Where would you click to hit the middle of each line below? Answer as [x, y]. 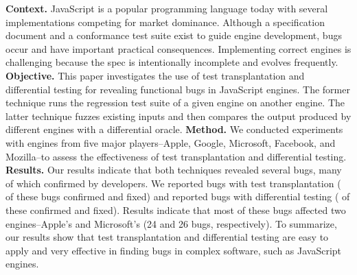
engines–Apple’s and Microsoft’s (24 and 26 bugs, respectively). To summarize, [171, 223]
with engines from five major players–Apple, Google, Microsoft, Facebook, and [171, 142]
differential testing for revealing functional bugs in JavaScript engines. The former [178, 89]
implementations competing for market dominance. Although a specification [165, 22]
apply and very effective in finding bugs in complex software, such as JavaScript [174, 250]
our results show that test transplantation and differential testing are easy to [167, 237]
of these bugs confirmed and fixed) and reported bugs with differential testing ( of [178, 196]
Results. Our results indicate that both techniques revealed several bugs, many [174, 170]
